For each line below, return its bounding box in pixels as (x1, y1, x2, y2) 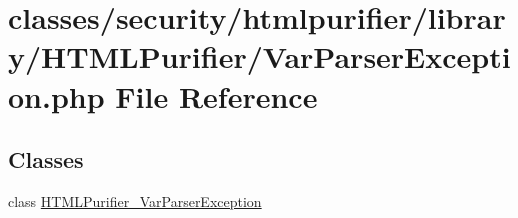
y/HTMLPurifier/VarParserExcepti (8, 36, 511, 77)
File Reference (115, 75, 318, 116)
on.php (8, 75, 105, 116)
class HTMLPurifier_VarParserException (8, 190, 262, 211)
